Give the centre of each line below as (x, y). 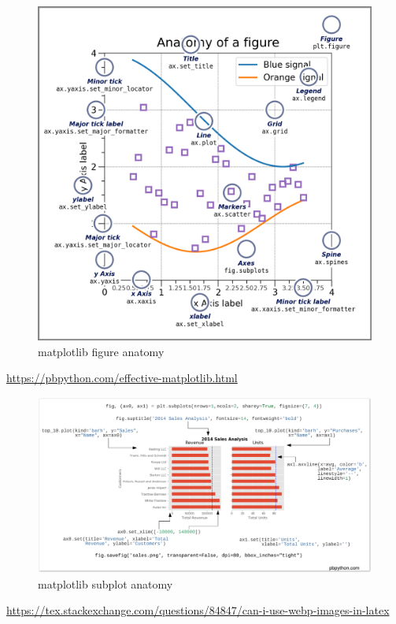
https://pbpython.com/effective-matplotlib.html (122, 378)
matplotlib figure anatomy (101, 351)
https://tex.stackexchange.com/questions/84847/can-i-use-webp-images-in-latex (198, 610)
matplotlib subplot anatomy (105, 583)
